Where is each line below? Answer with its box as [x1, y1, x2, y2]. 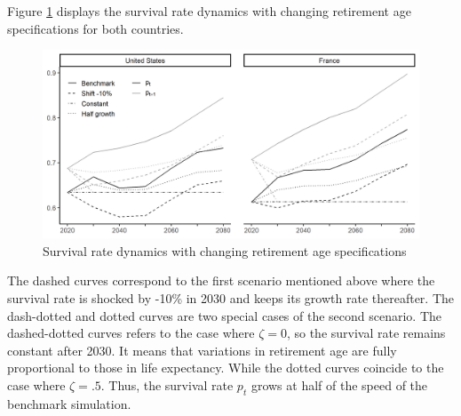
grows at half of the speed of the [250, 375, 428, 394]
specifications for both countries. [7, 19, 184, 37]
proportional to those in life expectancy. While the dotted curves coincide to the [7, 358, 444, 377]
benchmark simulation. [7, 394, 131, 412]
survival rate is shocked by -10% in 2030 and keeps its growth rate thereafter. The [7, 288, 455, 307]
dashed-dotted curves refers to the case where [7, 324, 255, 342]
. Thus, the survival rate [100, 375, 234, 394]
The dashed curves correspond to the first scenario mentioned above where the [7, 271, 435, 290]
